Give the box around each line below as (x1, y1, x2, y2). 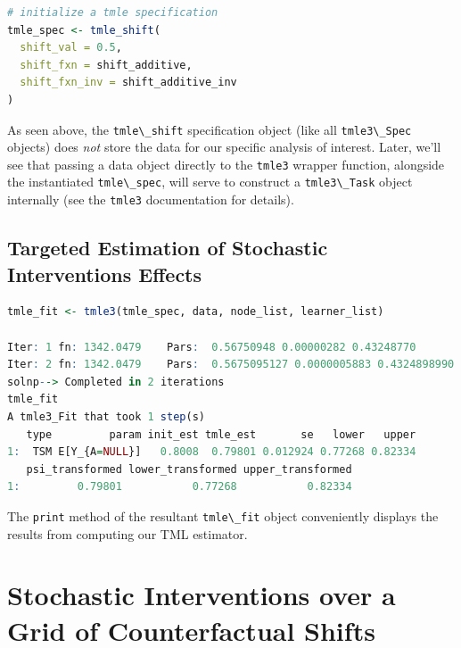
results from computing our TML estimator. (7, 524, 248, 543)
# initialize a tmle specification (7, 6, 218, 19)
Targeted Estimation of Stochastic (7, 234, 328, 262)
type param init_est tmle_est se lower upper (26, 428, 416, 441)
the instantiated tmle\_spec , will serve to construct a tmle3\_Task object (7, 172, 413, 191)
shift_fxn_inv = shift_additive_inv (20, 76, 237, 89)
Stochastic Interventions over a (7, 577, 396, 613)
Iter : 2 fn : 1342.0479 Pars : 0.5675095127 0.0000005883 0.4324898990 (7, 358, 455, 371)
